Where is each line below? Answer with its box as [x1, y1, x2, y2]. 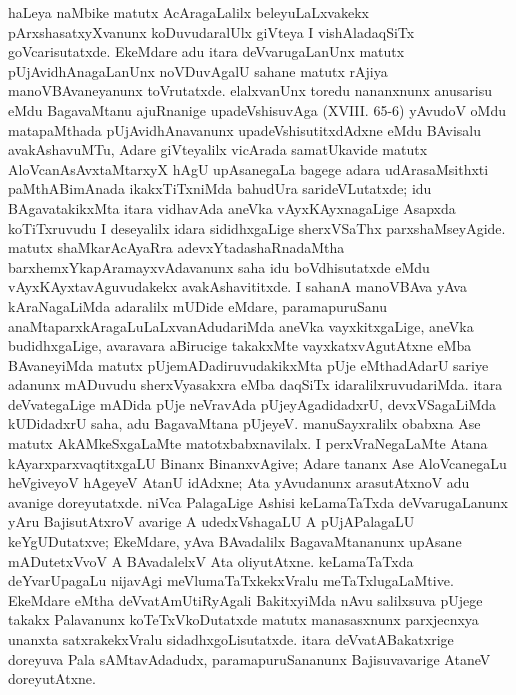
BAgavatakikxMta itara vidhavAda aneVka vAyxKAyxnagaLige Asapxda [8, 197, 456, 218]
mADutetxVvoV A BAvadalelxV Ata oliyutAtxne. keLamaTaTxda [8, 550, 414, 571]
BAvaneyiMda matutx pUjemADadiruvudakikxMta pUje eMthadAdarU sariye [8, 354, 489, 375]
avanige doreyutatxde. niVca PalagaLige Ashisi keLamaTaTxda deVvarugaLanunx [8, 491, 508, 512]
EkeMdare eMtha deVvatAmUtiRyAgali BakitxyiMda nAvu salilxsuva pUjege [8, 589, 483, 610]
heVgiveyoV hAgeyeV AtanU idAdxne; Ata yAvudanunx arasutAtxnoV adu [8, 472, 470, 493]
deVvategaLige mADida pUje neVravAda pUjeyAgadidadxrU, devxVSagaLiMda [8, 393, 497, 414]
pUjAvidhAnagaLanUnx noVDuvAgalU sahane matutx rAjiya [8, 60, 388, 81]
